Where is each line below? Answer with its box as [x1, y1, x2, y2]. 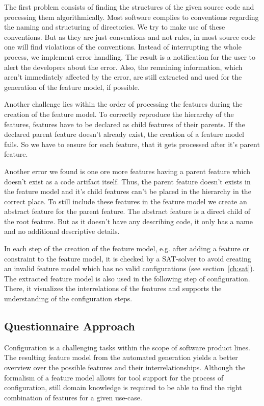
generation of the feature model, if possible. [4, 81, 140, 92]
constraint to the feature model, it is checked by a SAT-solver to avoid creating [4, 253, 251, 264]
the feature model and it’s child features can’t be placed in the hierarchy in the [4, 186, 251, 197]
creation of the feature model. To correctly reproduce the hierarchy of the [4, 108, 234, 119]
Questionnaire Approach [4, 318, 135, 334]
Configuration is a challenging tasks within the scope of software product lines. [4, 342, 250, 352]
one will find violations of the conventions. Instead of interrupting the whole [4, 41, 242, 52]
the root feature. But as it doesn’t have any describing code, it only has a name [4, 216, 253, 226]
